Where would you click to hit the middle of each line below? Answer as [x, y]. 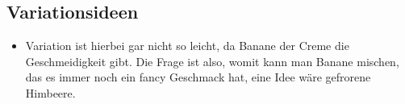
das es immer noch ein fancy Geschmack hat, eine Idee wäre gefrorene [198, 77]
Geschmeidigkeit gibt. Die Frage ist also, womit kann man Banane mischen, [212, 61]
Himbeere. [50, 92]
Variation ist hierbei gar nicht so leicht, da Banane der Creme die [187, 46]
